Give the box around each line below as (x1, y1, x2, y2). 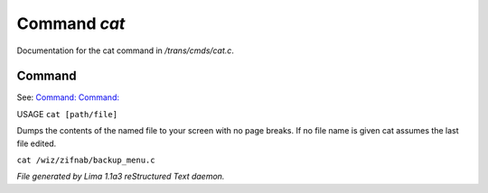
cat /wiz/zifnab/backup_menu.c (16, 155, 155, 166)
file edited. (16, 138, 57, 149)
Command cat (16, 14, 126, 33)
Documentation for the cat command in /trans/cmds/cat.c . (16, 45, 235, 56)
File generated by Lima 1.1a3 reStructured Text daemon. (16, 171, 225, 182)
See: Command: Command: (16, 92, 119, 103)
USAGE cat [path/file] (16, 108, 117, 119)
